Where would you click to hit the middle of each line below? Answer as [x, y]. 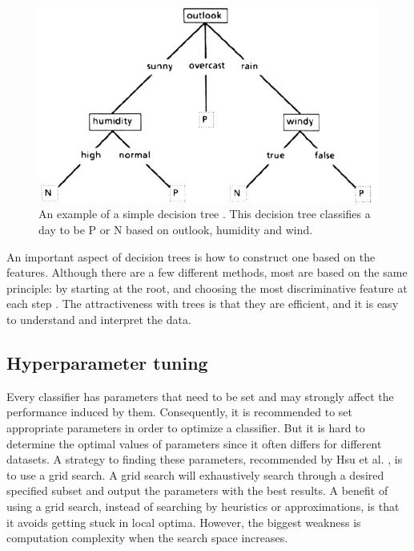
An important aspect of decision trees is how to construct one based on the [191, 256]
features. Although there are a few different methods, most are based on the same [207, 272]
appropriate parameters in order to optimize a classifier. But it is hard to [186, 427]
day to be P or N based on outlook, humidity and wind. [176, 230]
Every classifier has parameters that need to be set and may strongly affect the [200, 396]
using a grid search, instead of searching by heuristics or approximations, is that [203, 506]
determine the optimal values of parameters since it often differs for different [194, 443]
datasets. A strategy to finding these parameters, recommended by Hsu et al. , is [205, 459]
